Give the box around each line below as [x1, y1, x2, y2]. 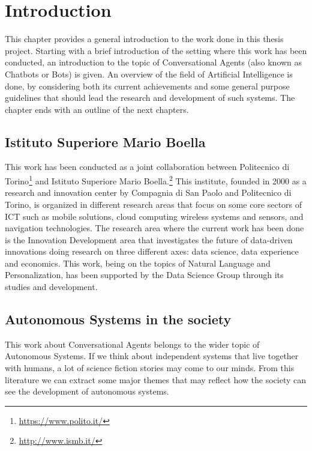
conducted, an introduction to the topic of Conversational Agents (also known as [5, 56, 302, 68]
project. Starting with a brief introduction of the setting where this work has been [5, 44, 307, 56]
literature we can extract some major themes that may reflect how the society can [5, 373, 306, 386]
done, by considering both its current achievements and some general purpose [5, 79, 290, 92]
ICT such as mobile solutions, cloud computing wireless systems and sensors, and [5, 210, 304, 222]
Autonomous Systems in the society [5, 310, 232, 328]
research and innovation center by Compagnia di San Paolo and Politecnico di [5, 186, 292, 199]
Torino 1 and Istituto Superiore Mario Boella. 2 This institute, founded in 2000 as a [5, 173, 307, 187]
